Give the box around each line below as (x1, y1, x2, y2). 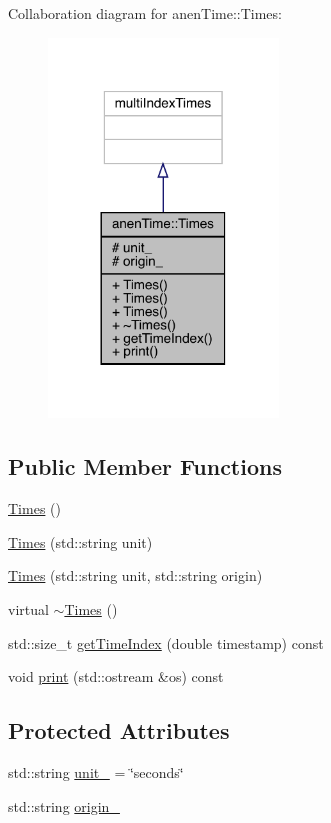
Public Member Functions (8, 451, 282, 482)
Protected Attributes (8, 715, 230, 746)
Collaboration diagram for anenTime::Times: (8, 3, 282, 23)
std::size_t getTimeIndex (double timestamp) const (8, 632, 324, 653)
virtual (8, 598, 49, 619)
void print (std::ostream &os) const (8, 666, 224, 687)
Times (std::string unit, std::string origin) (8, 565, 263, 586)
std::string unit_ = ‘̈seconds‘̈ (8, 761, 184, 782)
